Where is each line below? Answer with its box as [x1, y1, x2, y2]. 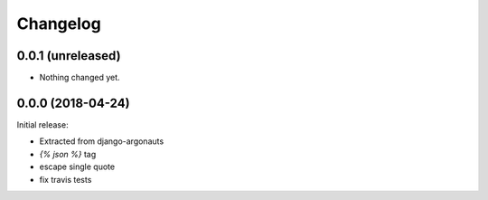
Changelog [16, 14, 101, 33]
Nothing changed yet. [39, 72, 121, 83]
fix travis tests [39, 174, 92, 185]
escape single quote [39, 161, 116, 172]
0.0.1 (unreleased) [16, 48, 121, 63]
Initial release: [16, 119, 69, 130]
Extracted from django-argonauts [39, 136, 164, 147]
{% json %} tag [39, 148, 97, 159]
